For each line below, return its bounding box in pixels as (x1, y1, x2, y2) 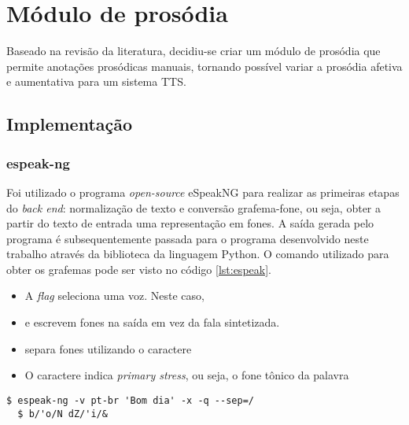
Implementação (6, 112, 133, 136)
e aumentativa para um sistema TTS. (6, 73, 186, 90)
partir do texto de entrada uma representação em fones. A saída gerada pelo (6, 215, 374, 231)
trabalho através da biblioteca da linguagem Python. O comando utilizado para (6, 246, 389, 262)
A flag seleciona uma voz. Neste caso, (24, 287, 204, 304)
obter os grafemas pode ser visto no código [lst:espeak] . (6, 261, 271, 277)
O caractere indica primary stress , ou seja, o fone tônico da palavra (24, 367, 349, 383)
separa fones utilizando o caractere (24, 340, 192, 357)
